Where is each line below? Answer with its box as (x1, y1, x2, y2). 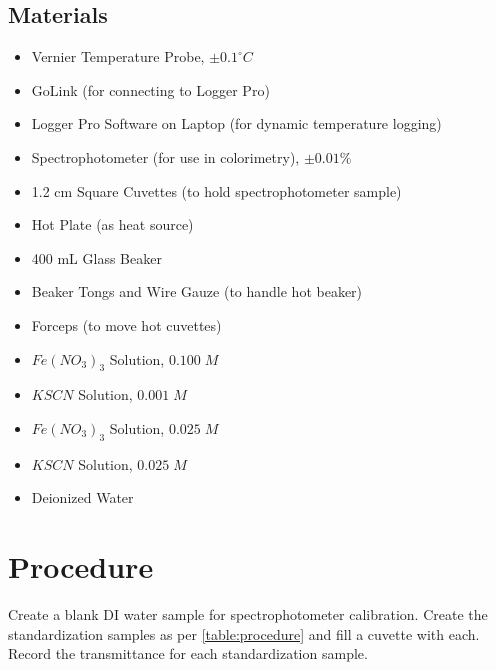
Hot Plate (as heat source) (31, 214, 194, 235)
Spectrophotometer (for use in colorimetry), (31, 146, 300, 167)
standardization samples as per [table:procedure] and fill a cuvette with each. (8, 623, 480, 644)
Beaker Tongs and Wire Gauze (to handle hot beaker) (31, 281, 363, 302)
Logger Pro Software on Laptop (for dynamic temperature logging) (31, 113, 442, 134)
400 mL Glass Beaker (31, 247, 162, 268)
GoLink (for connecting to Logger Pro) (31, 79, 270, 100)
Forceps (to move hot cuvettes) (31, 314, 222, 335)
